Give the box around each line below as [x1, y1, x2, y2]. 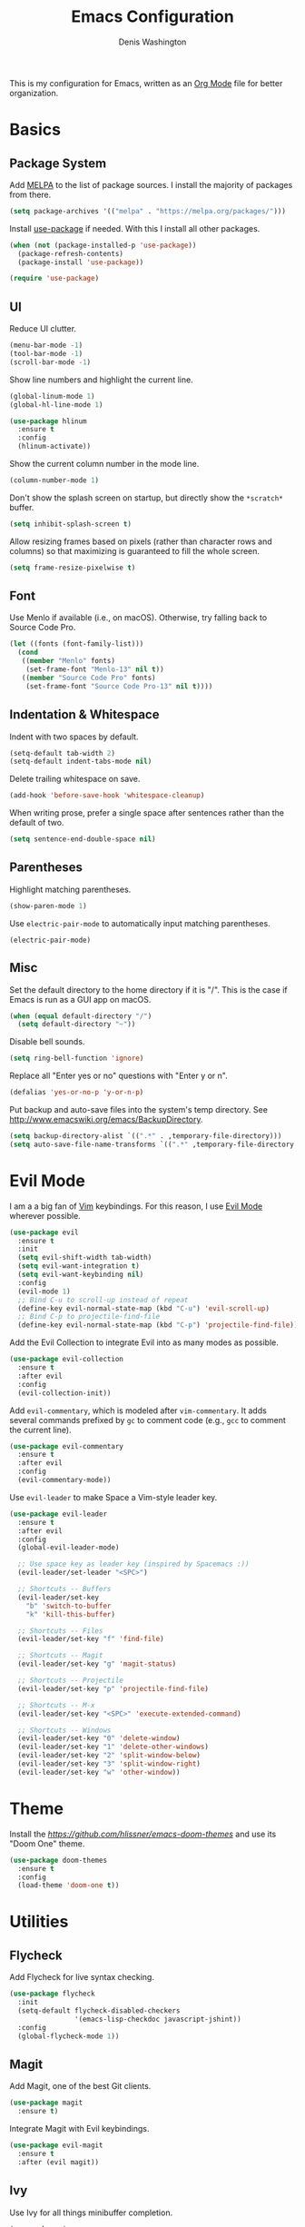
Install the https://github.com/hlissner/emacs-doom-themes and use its [9, 1828, 277, 1839]
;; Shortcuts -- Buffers [17, 1585, 112, 1594]
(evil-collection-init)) [17, 1388, 112, 1398]
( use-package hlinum [9, 416, 88, 426]
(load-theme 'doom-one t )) [17, 1881, 120, 1890]
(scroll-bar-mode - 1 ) [9, 357, 92, 367]
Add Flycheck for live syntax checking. [9, 1972, 154, 1983]
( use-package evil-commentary [9, 1441, 124, 1450]
